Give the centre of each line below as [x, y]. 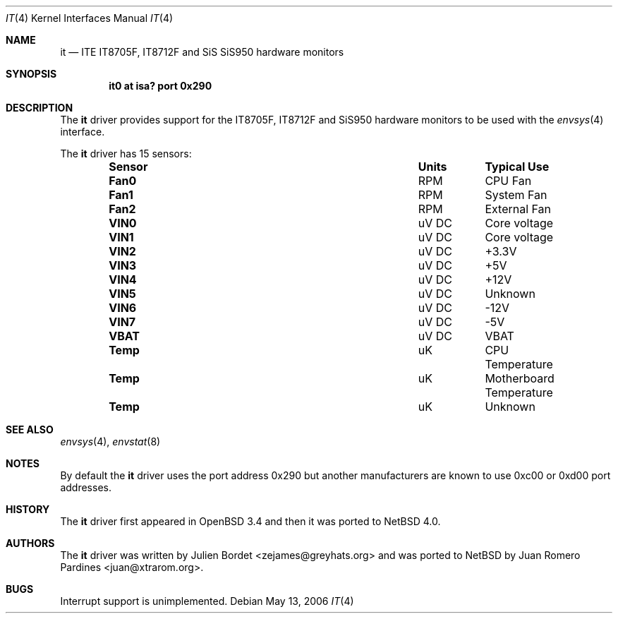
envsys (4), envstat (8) [110, 441]
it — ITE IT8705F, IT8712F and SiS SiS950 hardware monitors [202, 52]
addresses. [86, 487]
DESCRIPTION [40, 108]
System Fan [516, 195]
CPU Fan [508, 181]
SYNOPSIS [31, 74]
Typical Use [517, 167]
